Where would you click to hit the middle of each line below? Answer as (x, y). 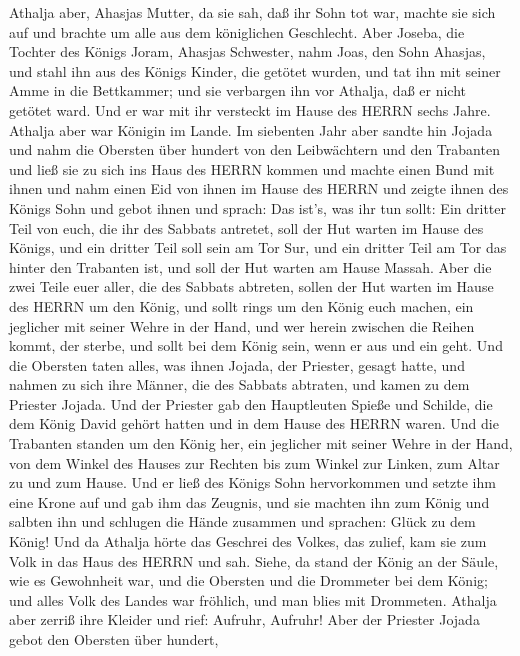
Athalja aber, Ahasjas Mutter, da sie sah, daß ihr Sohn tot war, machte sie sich (252, 12)
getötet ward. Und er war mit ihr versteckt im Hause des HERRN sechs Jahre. (250, 109)
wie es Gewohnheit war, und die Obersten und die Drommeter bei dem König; (248, 580)
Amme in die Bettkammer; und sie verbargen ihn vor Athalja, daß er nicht (238, 90)
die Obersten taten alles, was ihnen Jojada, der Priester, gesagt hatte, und (237, 364)
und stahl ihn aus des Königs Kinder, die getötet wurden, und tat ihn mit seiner (255, 70)
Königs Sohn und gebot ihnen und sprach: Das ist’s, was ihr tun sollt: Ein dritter (257, 207)
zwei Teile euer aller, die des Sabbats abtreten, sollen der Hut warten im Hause (251, 286)
